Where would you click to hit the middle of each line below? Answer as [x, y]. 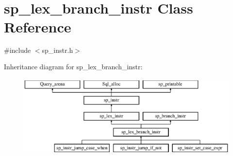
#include [17, 50]
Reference [38, 27]
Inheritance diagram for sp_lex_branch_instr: [73, 66]
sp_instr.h [58, 50]
